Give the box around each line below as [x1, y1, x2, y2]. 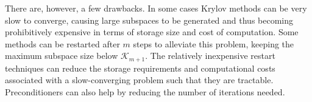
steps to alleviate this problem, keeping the [133, 37, 294, 50]
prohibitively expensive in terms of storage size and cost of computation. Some [5, 25, 299, 38]
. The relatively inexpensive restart [145, 49, 275, 62]
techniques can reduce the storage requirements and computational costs [5, 61, 275, 74]
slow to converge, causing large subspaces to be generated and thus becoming [5, 13, 294, 26]
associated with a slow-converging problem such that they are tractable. [5, 73, 274, 86]
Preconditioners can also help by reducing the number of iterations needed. [5, 86, 285, 98]
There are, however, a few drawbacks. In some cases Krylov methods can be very [5, 2, 307, 14]
